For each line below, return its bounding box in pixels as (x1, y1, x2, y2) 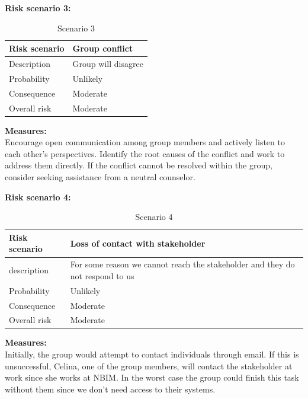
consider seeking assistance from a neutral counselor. (5, 171, 195, 183)
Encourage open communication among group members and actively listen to (5, 136, 285, 148)
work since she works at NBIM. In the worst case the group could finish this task (5, 371, 299, 384)
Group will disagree (72, 58, 143, 70)
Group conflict (72, 42, 133, 55)
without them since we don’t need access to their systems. (5, 382, 216, 395)
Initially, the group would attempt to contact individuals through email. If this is (5, 348, 299, 360)
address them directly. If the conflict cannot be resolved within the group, (5, 159, 272, 171)
